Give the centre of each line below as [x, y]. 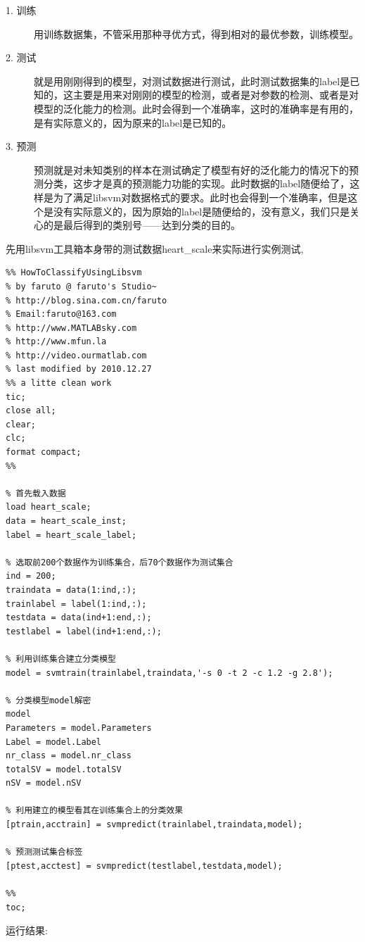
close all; [31, 411]
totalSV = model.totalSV [64, 769]
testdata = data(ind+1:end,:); [79, 618]
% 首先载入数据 [36, 493]
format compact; [44, 452]
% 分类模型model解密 [49, 700]
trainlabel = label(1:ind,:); [76, 604]
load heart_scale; [49, 507]
